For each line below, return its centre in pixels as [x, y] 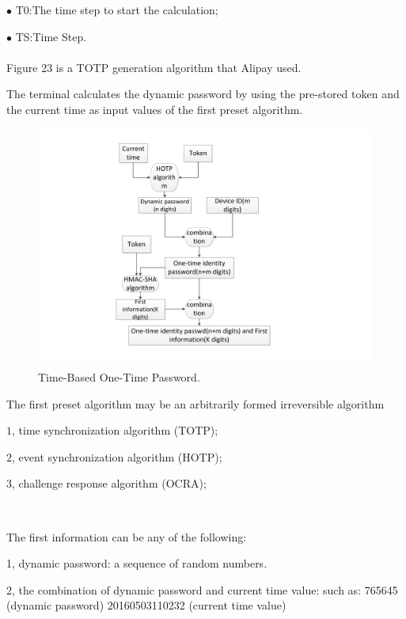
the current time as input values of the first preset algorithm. [155, 109]
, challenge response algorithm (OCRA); [109, 483]
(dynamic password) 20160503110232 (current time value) [146, 605]
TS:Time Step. [51, 36]
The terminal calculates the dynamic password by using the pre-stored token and [203, 94]
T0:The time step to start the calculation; [117, 9]
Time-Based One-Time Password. [119, 376]
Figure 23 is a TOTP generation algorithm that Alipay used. [154, 67]
